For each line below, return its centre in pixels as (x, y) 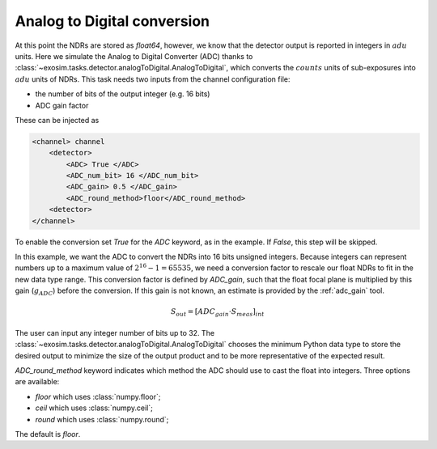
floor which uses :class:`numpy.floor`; (98, 396)
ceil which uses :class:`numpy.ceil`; (94, 408)
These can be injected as (57, 120)
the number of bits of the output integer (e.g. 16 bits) (123, 94)
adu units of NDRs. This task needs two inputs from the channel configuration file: (153, 79)
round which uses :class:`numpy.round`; (102, 419)
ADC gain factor (62, 105)
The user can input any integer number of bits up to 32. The (115, 333)
